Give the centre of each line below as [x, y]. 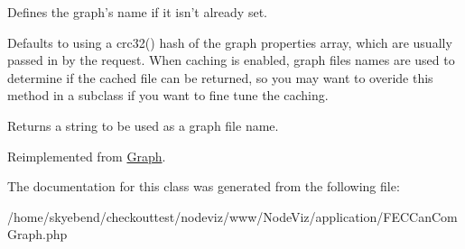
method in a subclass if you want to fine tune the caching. [168, 95]
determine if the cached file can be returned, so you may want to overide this [220, 77]
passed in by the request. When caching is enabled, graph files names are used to [231, 60]
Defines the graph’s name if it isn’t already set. [137, 12]
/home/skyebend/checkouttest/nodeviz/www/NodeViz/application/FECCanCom [232, 216]
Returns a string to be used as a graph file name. [143, 125]
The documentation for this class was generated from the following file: [204, 186]
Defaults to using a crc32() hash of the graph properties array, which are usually [230, 42]
